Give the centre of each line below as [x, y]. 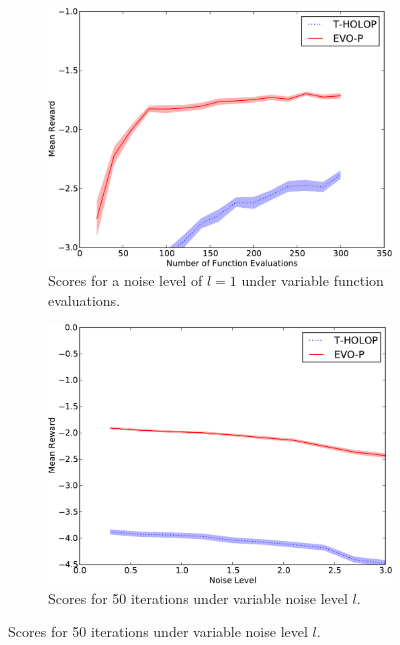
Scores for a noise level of [125, 280]
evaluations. [84, 299]
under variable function [312, 280]
